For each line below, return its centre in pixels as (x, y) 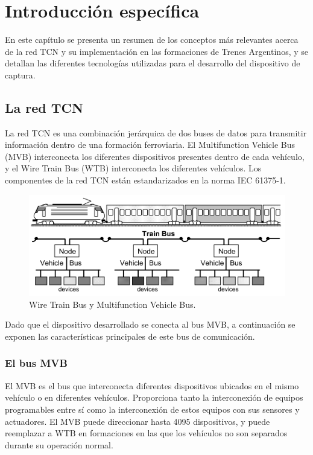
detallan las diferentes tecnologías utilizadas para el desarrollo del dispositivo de (153, 63)
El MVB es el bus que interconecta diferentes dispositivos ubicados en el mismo (152, 385)
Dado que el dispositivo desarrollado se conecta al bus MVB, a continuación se (150, 324)
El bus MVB (36, 363)
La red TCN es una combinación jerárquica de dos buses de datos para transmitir (156, 132)
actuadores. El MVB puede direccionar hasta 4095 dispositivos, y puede (138, 421)
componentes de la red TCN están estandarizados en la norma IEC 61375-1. (145, 180)
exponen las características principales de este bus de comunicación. (130, 336)
